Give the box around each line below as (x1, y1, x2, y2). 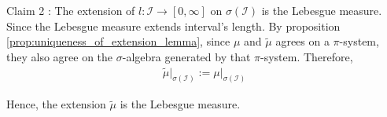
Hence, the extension (6, 96, 106, 112)
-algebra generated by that (122, 48, 251, 64)
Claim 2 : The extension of (6, 2, 135, 18)
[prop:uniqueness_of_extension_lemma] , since (6, 33, 230, 49)
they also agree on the (6, 48, 113, 64)
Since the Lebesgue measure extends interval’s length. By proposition (6, 17, 341, 34)
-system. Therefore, (260, 48, 353, 64)
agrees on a (275, 33, 330, 49)
